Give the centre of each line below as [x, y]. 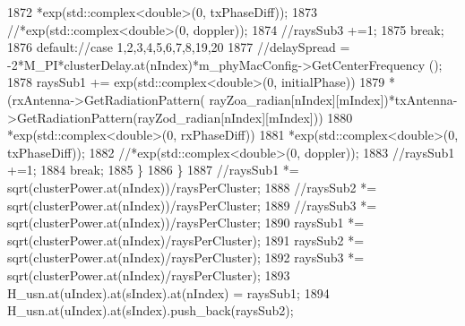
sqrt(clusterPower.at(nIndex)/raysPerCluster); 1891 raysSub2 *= [186, 240]
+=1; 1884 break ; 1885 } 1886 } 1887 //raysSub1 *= [153, 170]
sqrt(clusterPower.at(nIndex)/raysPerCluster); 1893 [149, 275]
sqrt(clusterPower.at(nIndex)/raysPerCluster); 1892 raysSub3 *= [186, 257]
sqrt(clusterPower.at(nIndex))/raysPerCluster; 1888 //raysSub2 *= [192, 187]
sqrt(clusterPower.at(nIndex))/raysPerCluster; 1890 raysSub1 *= [186, 223]
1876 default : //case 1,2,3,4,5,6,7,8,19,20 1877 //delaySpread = [179, 47]
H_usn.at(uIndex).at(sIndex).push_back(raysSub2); [151, 310]
